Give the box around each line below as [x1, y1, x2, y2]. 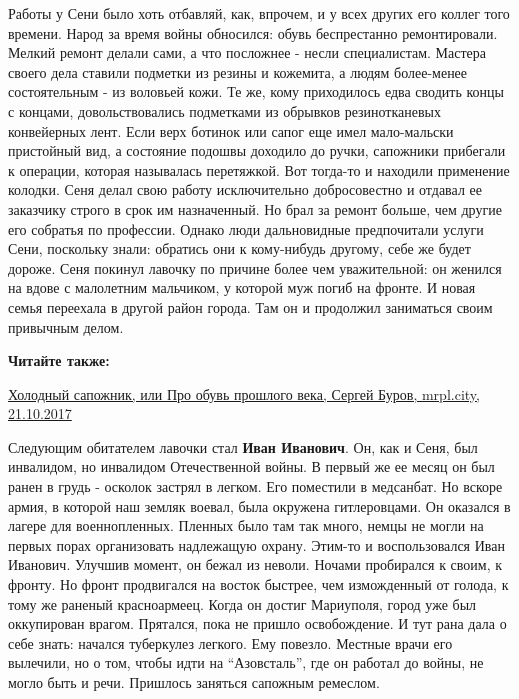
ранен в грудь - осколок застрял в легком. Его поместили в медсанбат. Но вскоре [8, 476, 503, 497]
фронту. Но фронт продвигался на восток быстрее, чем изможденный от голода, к [8, 574, 509, 595]
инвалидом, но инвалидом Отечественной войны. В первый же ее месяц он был [8, 456, 495, 477]
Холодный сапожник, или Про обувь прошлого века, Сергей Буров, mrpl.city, [8, 383, 480, 404]
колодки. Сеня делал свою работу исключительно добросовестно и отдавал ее [8, 179, 482, 200]
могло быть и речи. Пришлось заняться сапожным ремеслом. [8, 672, 380, 692]
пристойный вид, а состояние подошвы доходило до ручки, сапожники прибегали [8, 140, 506, 161]
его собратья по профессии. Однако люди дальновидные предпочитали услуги [8, 218, 484, 239]
